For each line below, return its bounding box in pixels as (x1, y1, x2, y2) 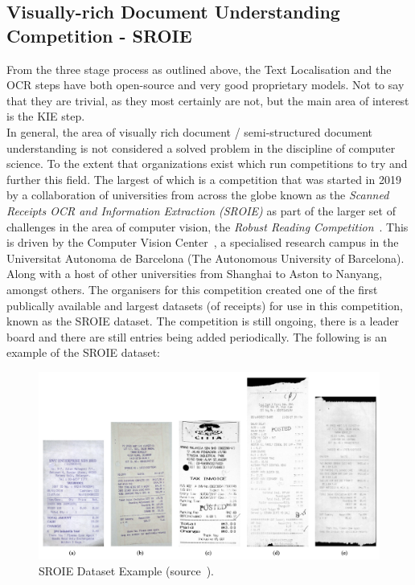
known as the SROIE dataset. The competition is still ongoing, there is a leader (6, 313, 400, 329)
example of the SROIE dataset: (6, 344, 161, 361)
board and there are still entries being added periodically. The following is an (6, 328, 387, 345)
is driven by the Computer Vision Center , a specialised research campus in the (6, 234, 399, 251)
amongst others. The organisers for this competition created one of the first (6, 280, 378, 297)
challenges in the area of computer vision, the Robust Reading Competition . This (6, 218, 409, 235)
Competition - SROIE (6, 22, 192, 47)
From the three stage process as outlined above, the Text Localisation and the (6, 60, 392, 77)
